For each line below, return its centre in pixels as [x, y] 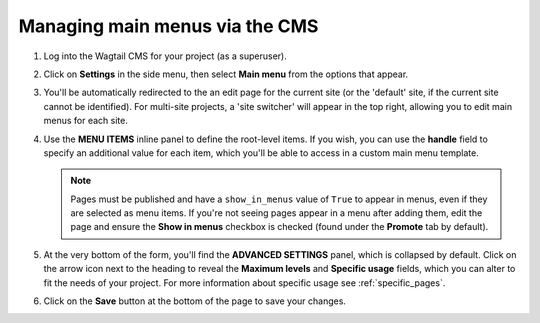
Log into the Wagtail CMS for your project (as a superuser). [165, 56]
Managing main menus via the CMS [168, 26]
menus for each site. [86, 121]
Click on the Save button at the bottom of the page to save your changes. [195, 301]
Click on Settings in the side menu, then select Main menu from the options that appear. [226, 74]
